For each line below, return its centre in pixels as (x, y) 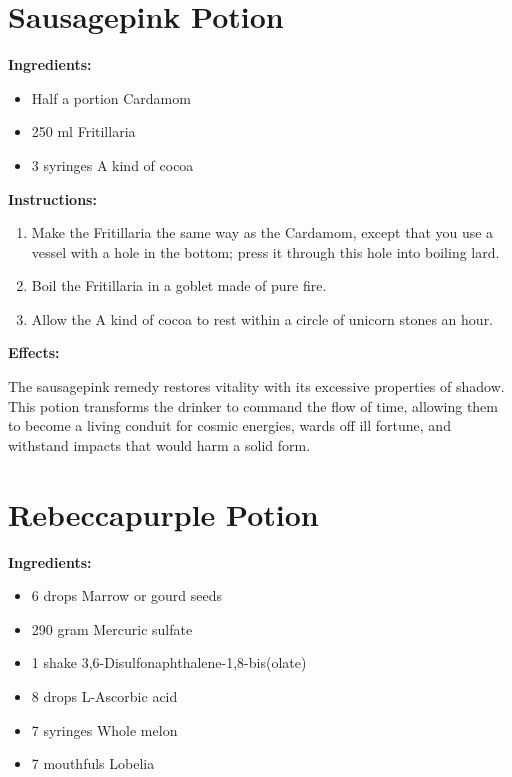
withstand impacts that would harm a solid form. (159, 444)
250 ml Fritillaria (83, 131)
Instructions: (52, 198)
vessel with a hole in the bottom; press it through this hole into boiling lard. (265, 251)
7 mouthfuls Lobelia (93, 763)
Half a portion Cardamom (111, 97)
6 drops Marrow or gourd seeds (127, 595)
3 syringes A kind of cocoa (112, 164)
